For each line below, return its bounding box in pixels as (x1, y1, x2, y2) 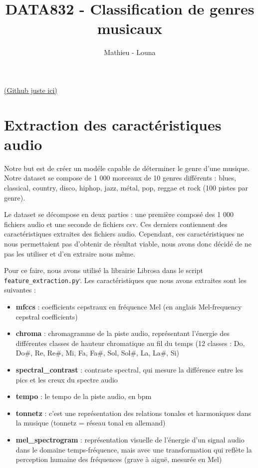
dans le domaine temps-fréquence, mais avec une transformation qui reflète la (15, 444, 252, 454)
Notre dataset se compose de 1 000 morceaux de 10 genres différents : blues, (4, 172, 237, 183)
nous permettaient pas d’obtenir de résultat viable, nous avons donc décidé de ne (4, 238, 252, 248)
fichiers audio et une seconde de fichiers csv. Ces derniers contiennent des (4, 218, 228, 229)
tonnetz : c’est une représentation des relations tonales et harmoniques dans (15, 407, 252, 418)
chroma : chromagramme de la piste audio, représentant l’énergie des (15, 328, 230, 338)
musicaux (97, 18, 163, 38)
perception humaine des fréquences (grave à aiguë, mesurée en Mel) (15, 454, 222, 464)
